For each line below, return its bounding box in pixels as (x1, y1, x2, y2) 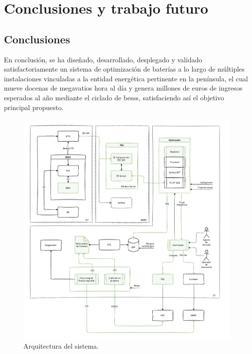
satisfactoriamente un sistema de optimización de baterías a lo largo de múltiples (4, 64, 245, 74)
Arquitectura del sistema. (23, 341, 99, 351)
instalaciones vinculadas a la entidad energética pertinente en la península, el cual (4, 73, 248, 83)
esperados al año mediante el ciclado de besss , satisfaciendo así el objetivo (4, 92, 224, 102)
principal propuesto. (4, 102, 64, 112)
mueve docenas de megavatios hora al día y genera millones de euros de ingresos (4, 83, 243, 93)
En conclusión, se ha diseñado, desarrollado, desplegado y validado (4, 54, 202, 64)
